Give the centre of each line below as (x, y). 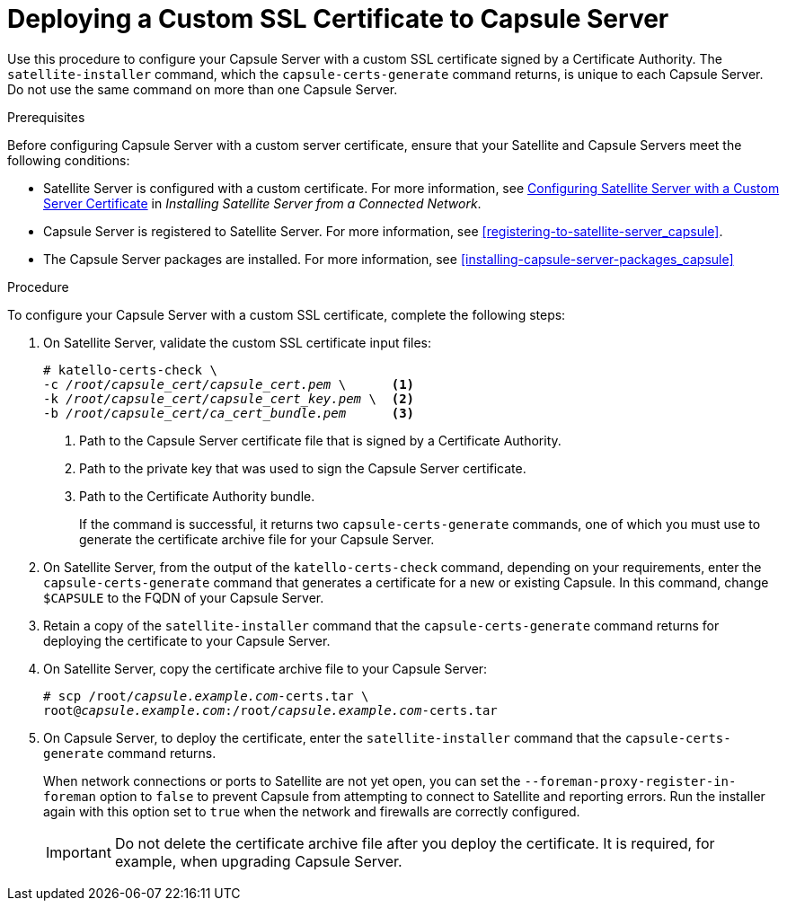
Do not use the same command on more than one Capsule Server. (203, 89)
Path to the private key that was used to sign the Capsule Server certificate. (303, 468)
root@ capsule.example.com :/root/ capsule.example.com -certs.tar (270, 710)
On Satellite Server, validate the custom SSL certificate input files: (238, 342)
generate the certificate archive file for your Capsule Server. (257, 539)
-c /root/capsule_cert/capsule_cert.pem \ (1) (229, 384)
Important (79, 852)
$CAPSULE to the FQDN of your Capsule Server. (184, 597)
